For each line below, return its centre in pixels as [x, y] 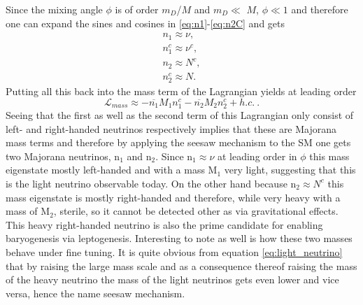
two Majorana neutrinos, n [63, 156]
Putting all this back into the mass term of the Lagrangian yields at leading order [181, 91]
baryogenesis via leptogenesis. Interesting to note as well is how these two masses [179, 238]
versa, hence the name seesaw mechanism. [95, 293]
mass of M [28, 211]
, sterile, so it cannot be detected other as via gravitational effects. [196, 211]
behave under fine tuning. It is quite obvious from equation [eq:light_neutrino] [174, 251]
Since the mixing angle [54, 9]
